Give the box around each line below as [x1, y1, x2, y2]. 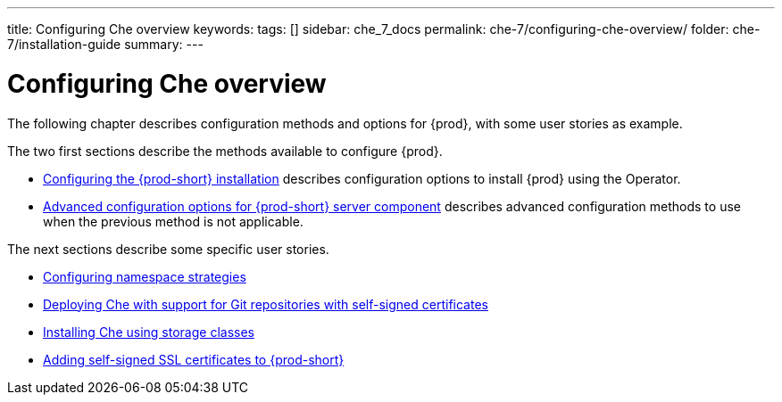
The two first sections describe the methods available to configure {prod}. [7, 143, 443, 159]
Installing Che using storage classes [43, 324, 254, 340]
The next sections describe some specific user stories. [7, 241, 329, 257]
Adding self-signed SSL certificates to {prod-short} [43, 351, 345, 367]
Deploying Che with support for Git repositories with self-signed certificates [43, 296, 488, 312]
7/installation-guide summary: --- [7, 37, 204, 52]
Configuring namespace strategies [43, 268, 246, 284]
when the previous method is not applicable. [43, 213, 304, 229]
